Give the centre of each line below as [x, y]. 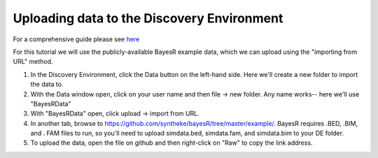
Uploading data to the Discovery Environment [148, 18]
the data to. [47, 85]
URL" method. [33, 62]
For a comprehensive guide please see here [76, 39]
